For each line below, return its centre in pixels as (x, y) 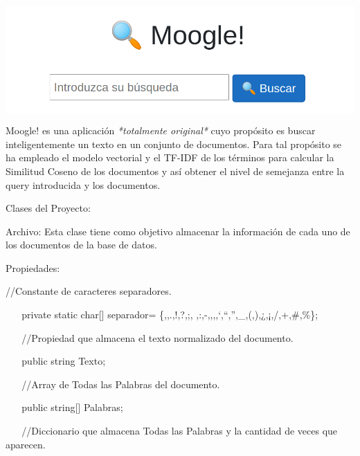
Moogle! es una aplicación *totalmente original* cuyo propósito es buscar (161, 130)
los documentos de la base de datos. (81, 245)
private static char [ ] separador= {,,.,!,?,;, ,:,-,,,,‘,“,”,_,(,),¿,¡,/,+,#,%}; (170, 314)
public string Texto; (64, 361)
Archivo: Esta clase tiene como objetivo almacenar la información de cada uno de (178, 231)
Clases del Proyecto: (48, 208)
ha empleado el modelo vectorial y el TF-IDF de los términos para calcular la (170, 157)
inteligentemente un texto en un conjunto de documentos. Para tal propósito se (174, 144)
